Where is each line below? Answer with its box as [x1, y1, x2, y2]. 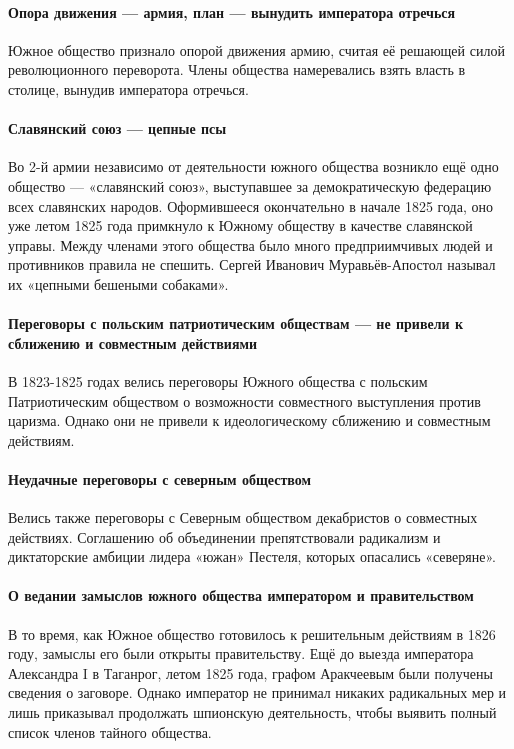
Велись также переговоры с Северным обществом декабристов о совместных [8, 507, 478, 528]
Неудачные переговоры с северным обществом [8, 468, 312, 489]
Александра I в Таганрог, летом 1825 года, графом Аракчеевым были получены [8, 662, 493, 683]
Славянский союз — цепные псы [8, 118, 227, 139]
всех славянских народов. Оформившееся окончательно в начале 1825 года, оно [8, 195, 493, 216]
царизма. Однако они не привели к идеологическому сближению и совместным [8, 410, 491, 431]
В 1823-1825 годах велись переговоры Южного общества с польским [8, 370, 428, 391]
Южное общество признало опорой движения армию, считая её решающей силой [8, 39, 505, 60]
